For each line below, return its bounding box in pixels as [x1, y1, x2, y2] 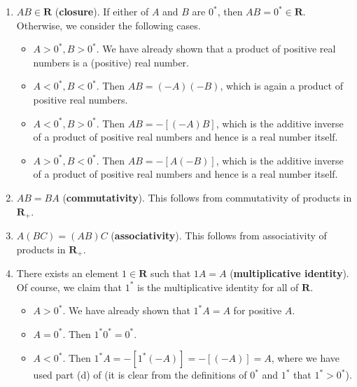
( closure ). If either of [55, 4, 149, 18]
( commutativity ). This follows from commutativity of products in [62, 190, 352, 204]
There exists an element [16, 266, 119, 281]
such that [150, 266, 191, 281]
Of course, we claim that [16, 279, 122, 294]
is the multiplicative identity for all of [137, 279, 299, 294]
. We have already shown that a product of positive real [96, 41, 336, 56]
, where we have [271, 351, 339, 365]
